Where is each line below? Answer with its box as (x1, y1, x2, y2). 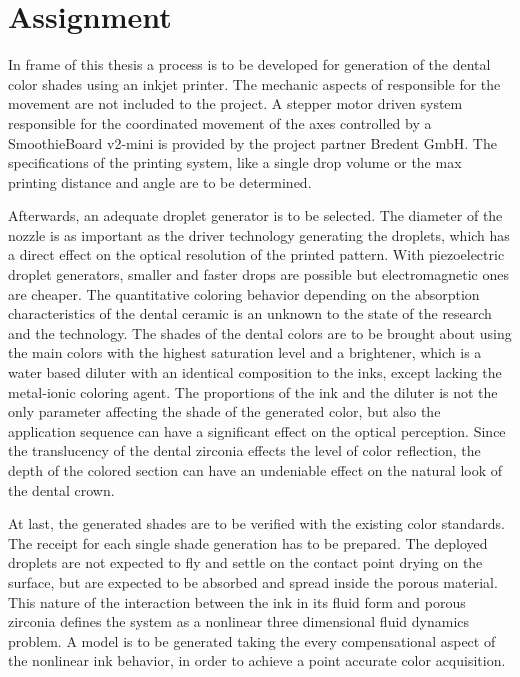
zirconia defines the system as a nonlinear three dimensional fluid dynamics (8, 611, 470, 632)
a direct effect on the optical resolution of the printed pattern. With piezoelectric (8, 244, 505, 265)
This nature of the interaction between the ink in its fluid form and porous (8, 591, 466, 612)
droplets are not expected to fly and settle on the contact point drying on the (8, 552, 483, 573)
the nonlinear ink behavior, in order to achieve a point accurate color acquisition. (8, 650, 506, 671)
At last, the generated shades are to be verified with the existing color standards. (8, 513, 505, 534)
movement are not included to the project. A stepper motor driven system (8, 93, 463, 114)
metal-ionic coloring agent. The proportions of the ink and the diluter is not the (8, 381, 498, 402)
